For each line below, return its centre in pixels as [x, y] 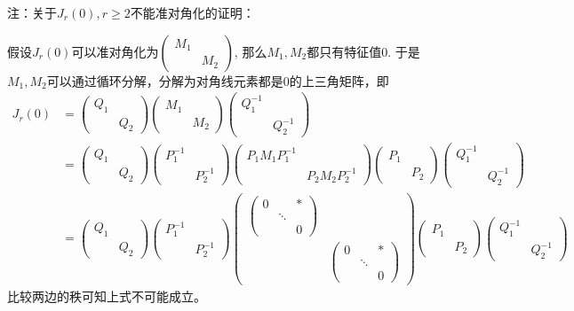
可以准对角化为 [115, 51]
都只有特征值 [344, 51]
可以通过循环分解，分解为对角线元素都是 [165, 80]
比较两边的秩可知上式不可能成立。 [107, 296]
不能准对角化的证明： [192, 12]
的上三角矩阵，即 [339, 80]
